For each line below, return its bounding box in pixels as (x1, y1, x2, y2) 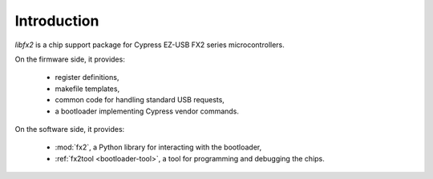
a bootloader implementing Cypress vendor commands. (55, 106, 240, 116)
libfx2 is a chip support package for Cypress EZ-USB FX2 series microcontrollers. (14, 40, 285, 50)
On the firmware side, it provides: (14, 54, 126, 64)
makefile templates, (55, 84, 120, 93)
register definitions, (55, 73, 119, 82)
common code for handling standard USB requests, (55, 95, 225, 105)
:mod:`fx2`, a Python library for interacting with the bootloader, (55, 142, 262, 152)
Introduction (14, 12, 99, 30)
